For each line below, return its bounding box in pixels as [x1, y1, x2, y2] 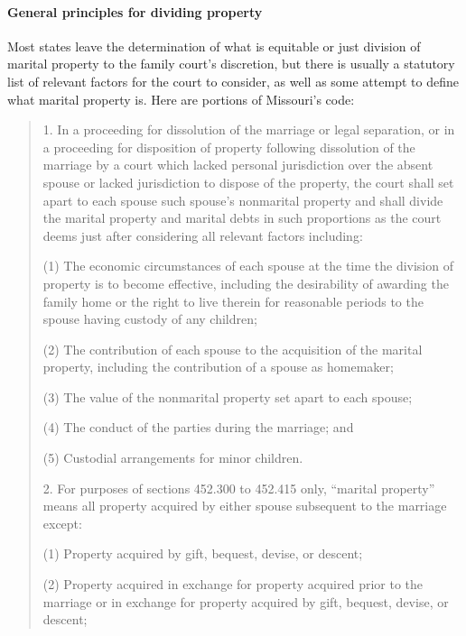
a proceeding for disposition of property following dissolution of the [42, 137, 415, 156]
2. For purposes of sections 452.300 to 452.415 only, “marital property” [42, 478, 435, 497]
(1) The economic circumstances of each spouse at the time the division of [42, 256, 453, 275]
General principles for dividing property [7, 2, 263, 21]
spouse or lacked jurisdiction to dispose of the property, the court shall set [42, 172, 454, 191]
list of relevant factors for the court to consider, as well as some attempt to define [7, 71, 459, 90]
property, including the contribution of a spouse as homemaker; [42, 357, 394, 376]
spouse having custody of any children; [42, 309, 257, 328]
